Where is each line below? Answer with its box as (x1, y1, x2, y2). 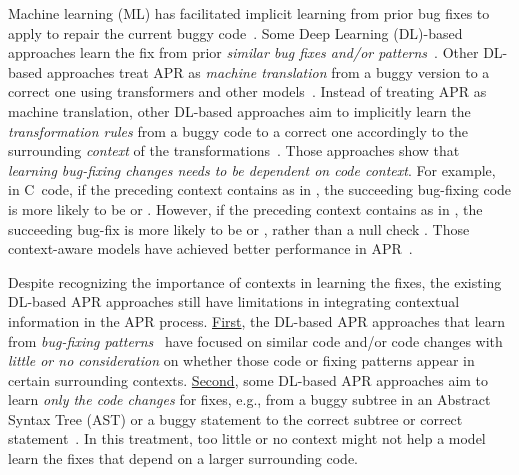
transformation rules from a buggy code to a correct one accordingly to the (8, 120, 469, 141)
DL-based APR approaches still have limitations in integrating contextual (8, 291, 460, 312)
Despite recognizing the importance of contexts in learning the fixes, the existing (8, 271, 502, 292)
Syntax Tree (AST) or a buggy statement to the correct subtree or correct (8, 408, 463, 429)
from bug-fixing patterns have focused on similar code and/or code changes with (8, 330, 503, 351)
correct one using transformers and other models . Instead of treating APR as (8, 81, 487, 102)
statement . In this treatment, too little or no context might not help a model (8, 428, 486, 449)
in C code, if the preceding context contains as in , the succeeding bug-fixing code (8, 179, 512, 200)
